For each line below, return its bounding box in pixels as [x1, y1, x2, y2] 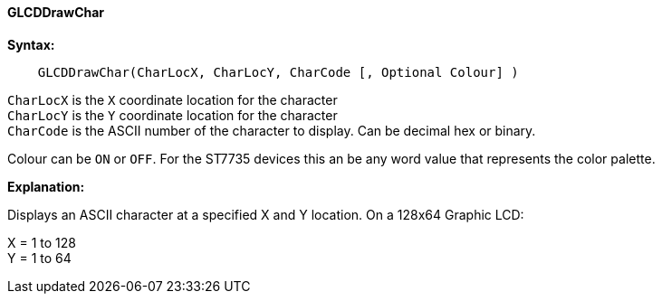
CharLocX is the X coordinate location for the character [7, 91, 338, 108]
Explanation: [7, 178, 85, 194]
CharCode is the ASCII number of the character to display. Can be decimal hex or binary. [7, 122, 536, 138]
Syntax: [7, 36, 55, 52]
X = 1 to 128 [7, 234, 76, 250]
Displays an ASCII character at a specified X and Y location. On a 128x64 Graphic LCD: [7, 206, 524, 222]
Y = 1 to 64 [7, 249, 72, 266]
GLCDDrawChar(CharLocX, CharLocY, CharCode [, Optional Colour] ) [37, 64, 519, 80]
